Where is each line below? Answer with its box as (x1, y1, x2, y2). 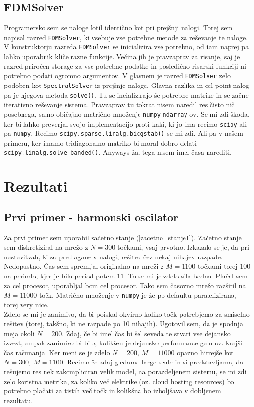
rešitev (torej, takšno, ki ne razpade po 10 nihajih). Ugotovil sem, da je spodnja (4, 319, 243, 329)
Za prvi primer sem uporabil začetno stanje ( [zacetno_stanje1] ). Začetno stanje (4, 232, 242, 242)
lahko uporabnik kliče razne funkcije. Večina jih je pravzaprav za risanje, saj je (4, 51, 240, 62)
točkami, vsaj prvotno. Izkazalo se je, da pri (117, 242, 249, 252)
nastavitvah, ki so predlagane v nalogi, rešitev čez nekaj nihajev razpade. (4, 251, 223, 261)
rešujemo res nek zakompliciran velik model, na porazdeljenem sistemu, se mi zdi (4, 366, 247, 377)
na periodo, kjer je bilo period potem (4, 271, 115, 281)
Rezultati (4, 176, 68, 196)
